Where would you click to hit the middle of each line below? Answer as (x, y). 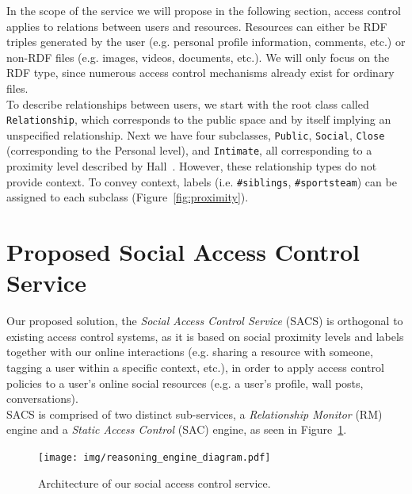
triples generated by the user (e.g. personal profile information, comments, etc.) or (206, 42)
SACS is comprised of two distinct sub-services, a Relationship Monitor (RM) (195, 414)
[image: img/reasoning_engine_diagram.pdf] (154, 458)
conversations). (42, 398)
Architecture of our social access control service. (154, 483)
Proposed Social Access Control (183, 252)
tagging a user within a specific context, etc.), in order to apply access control (195, 368)
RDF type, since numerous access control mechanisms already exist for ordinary (200, 73)
